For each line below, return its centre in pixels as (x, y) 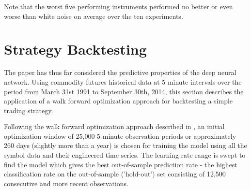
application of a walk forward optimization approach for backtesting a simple (118, 101)
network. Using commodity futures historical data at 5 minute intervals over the (123, 81)
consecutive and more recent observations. (66, 183)
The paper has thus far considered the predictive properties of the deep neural (120, 72)
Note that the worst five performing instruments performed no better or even (118, 6)
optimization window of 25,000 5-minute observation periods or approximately (120, 136)
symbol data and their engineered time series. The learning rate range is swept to (125, 155)
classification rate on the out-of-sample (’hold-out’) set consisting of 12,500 (115, 174)
